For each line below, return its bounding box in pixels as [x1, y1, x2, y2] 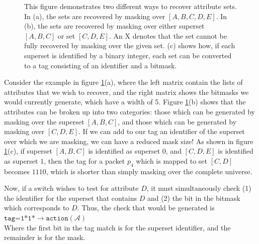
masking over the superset [4, 116, 84, 127]
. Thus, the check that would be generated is [77, 202, 215, 213]
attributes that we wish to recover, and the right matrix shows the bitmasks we [4, 86, 249, 97]
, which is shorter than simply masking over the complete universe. [46, 166, 252, 176]
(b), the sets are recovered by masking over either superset [24, 21, 205, 31]
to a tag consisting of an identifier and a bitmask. [24, 60, 177, 70]
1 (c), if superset [4, 146, 52, 156]
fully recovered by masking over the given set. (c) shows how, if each [24, 40, 235, 51]
